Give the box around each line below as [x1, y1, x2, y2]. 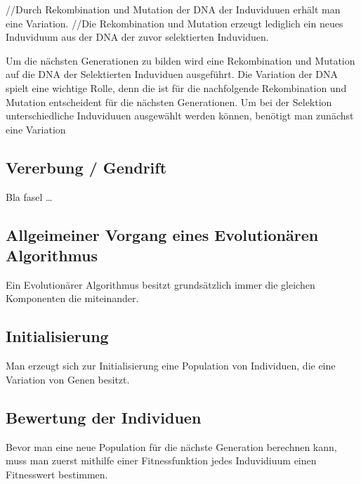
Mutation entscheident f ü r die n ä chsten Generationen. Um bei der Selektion [6, 94, 332, 109]
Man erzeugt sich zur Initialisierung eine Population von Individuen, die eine [6, 358, 336, 373]
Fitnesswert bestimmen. [6, 466, 108, 481]
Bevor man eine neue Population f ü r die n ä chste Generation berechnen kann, [6, 439, 337, 454]
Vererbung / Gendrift [6, 156, 167, 178]
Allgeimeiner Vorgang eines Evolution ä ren [6, 223, 319, 245]
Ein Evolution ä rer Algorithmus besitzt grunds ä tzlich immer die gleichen [6, 277, 315, 292]
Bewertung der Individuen [6, 406, 202, 428]
